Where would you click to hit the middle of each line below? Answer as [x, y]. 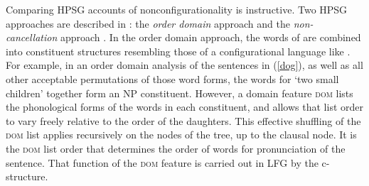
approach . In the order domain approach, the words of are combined [210, 37]
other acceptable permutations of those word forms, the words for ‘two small [172, 78]
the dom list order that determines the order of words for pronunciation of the [176, 148]
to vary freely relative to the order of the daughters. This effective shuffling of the [183, 120]
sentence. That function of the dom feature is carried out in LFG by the [162, 162]
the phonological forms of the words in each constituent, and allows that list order [184, 107]
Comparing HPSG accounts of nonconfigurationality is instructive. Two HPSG [177, 9]
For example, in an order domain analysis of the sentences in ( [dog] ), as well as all [184, 65]
